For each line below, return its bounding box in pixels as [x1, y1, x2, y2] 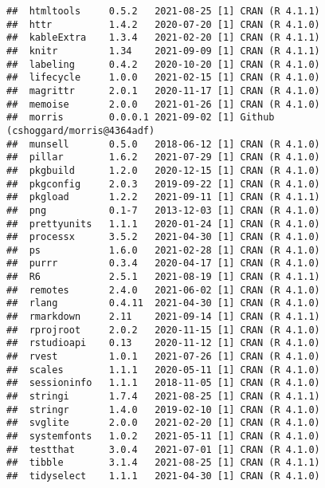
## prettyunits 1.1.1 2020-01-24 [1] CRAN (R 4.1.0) [6, 218, 320, 230]
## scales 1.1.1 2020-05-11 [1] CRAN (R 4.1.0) [6, 364, 320, 376]
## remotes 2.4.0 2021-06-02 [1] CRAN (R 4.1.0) [6, 284, 320, 296]
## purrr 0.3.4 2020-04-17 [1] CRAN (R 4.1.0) [6, 258, 320, 270]
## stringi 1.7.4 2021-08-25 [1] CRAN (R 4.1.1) [6, 391, 320, 403]
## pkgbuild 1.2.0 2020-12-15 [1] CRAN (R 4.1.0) [6, 164, 320, 176]
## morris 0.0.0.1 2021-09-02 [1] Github [6, 112, 275, 124]
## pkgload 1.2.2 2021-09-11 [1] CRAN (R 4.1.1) [6, 191, 320, 203]
